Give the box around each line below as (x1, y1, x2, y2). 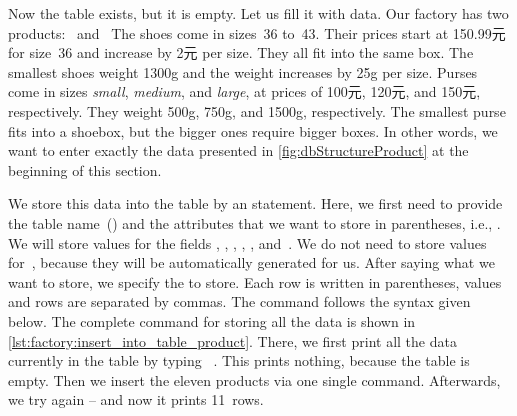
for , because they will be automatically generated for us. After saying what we (8, 252, 495, 273)
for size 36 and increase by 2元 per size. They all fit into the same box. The (8, 42, 474, 63)
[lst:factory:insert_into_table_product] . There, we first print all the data (8, 330, 457, 351)
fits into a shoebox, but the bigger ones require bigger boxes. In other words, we (8, 120, 498, 141)
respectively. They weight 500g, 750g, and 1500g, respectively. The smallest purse (8, 100, 506, 121)
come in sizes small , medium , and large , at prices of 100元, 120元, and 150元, (8, 81, 481, 102)
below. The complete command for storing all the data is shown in (8, 310, 416, 331)
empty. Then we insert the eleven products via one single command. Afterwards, (8, 369, 501, 390)
